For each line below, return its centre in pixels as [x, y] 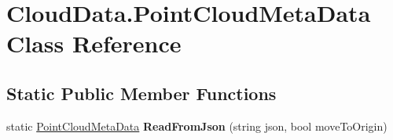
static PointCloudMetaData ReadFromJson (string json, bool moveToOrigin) [197, 126]
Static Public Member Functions [141, 93]
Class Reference [94, 43]
